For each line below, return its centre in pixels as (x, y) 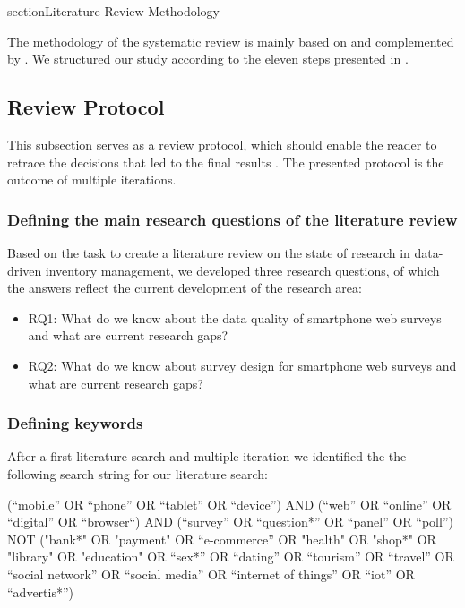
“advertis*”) (41, 591)
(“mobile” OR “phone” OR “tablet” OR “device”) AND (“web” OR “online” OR (229, 504)
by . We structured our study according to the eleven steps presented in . (208, 59)
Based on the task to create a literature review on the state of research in (209, 252)
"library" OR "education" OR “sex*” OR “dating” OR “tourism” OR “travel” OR (231, 557)
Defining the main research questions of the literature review (232, 219)
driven (25, 270)
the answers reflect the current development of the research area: (185, 288)
